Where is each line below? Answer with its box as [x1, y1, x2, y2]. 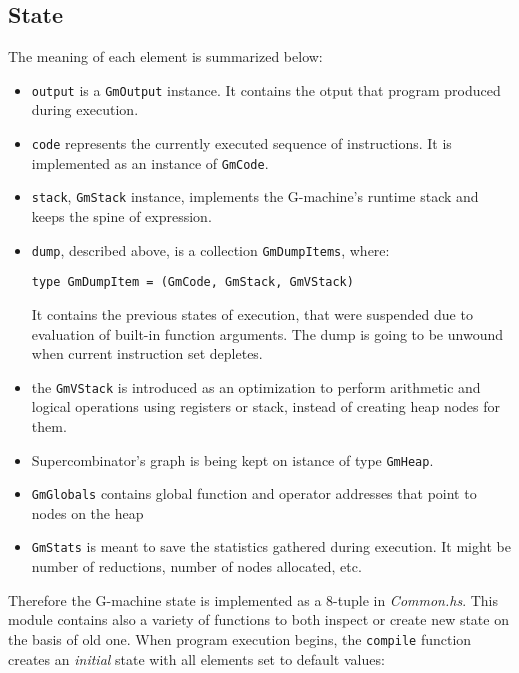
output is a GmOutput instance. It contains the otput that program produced [31, 79, 501, 100]
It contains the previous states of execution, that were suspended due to [31, 303, 473, 324]
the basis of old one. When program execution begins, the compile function [8, 628, 472, 649]
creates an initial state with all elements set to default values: [8, 648, 385, 669]
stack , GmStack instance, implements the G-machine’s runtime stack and [31, 186, 479, 207]
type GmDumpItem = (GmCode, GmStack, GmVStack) [31, 275, 354, 290]
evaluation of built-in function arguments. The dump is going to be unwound [31, 323, 503, 344]
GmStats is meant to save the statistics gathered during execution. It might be [31, 536, 511, 557]
